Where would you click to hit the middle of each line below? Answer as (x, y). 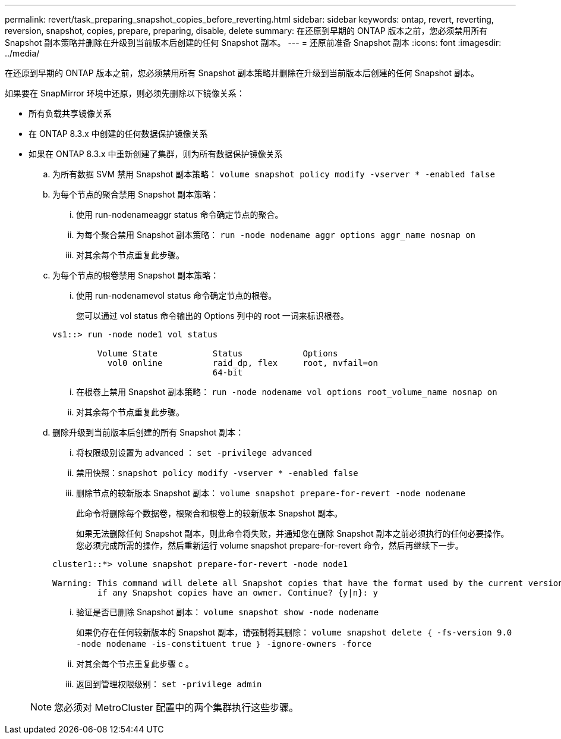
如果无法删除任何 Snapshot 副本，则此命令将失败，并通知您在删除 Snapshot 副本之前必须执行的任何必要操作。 (293, 533)
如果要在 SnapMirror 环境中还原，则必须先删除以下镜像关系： (125, 93)
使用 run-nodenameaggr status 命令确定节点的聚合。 (180, 215)
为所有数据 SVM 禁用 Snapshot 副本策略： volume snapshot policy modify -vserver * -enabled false (274, 174)
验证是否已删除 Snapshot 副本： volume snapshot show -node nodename (228, 612)
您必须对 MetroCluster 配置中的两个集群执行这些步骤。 (177, 707)
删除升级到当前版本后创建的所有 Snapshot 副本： (148, 432)
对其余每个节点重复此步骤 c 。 (135, 664)
